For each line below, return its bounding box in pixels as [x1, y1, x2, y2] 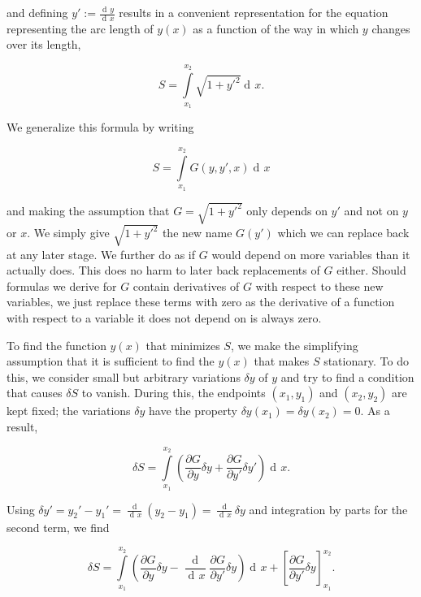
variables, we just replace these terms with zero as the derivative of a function [7, 293, 395, 310]
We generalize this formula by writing [7, 119, 194, 136]
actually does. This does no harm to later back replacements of [7, 262, 320, 279]
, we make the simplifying [230, 336, 358, 353]
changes [371, 19, 410, 37]
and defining [7, 4, 68, 20]
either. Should [336, 262, 406, 279]
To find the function [7, 336, 106, 353]
